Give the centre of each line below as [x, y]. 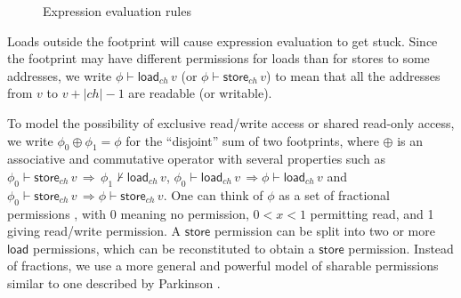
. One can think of [213, 194]
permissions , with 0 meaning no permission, [128, 213]
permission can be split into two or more [324, 231]
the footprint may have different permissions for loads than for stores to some [218, 58]
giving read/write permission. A [94, 231]
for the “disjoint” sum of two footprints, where [252, 140]
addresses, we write [60, 75]
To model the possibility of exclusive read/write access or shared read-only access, [231, 122]
